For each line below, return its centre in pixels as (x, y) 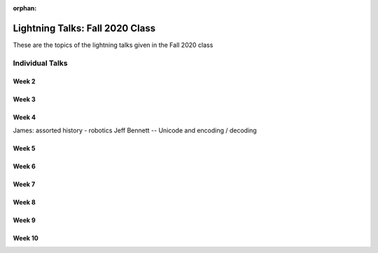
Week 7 (24, 184)
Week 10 (26, 238)
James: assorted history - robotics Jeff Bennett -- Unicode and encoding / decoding (135, 130)
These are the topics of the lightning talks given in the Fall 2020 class (113, 45)
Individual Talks (40, 63)
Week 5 (24, 148)
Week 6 (24, 166)
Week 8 (24, 202)
